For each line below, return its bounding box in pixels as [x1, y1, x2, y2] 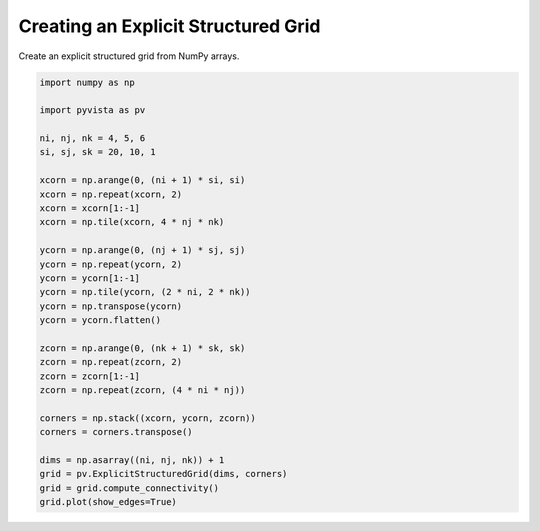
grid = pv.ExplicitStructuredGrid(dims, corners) [39, 468, 288, 480]
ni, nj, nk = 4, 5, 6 [39, 133, 146, 144]
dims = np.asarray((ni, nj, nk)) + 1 [39, 455, 225, 466]
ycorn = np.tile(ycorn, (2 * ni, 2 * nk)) [39, 286, 251, 298]
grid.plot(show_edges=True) [39, 496, 177, 508]
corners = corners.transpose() [39, 426, 194, 438]
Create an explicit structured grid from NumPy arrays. [18, 50, 240, 62]
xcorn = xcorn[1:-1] [39, 203, 140, 214]
